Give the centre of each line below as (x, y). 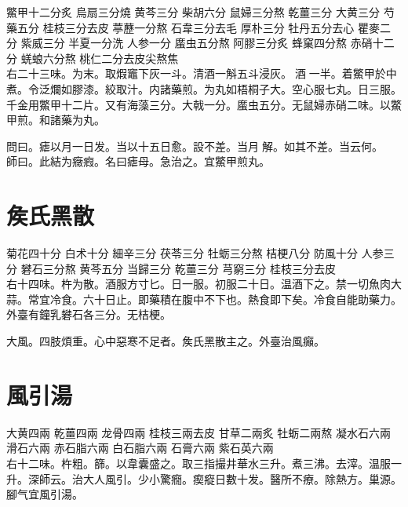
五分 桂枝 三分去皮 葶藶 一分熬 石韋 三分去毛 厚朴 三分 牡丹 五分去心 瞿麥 (199, 27)
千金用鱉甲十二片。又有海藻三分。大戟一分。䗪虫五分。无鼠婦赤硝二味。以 (199, 104)
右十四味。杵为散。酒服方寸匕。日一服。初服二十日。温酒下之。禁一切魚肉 (199, 284)
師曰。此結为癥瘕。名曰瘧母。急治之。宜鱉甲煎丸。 (138, 161)
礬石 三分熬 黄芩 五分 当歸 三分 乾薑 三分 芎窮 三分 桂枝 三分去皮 (178, 268)
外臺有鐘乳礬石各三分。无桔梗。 (89, 314)
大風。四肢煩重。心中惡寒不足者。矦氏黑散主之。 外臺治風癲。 (166, 341)
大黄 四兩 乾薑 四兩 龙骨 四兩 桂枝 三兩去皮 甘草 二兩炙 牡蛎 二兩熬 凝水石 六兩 (199, 432)
